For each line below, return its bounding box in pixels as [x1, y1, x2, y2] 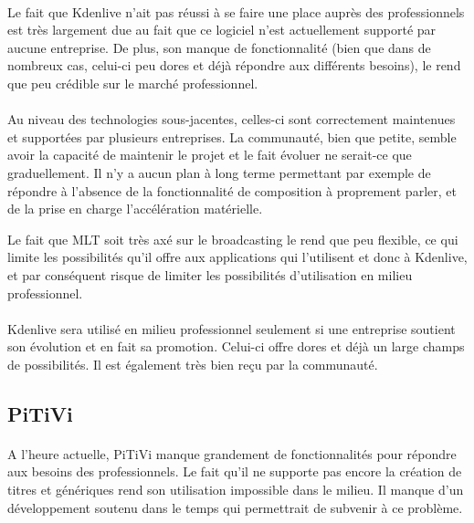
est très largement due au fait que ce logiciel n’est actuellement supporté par [7, 20, 437, 39]
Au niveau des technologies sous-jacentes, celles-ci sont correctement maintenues [7, 110, 456, 129]
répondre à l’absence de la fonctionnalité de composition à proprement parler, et [7, 181, 457, 200]
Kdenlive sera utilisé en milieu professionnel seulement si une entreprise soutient [7, 319, 456, 338]
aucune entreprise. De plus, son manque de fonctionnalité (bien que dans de [7, 37, 431, 57]
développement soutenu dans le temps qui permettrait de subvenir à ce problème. [7, 497, 463, 517]
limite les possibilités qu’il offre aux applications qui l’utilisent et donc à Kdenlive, [7, 247, 468, 267]
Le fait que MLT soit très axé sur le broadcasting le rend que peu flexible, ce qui [7, 229, 458, 248]
